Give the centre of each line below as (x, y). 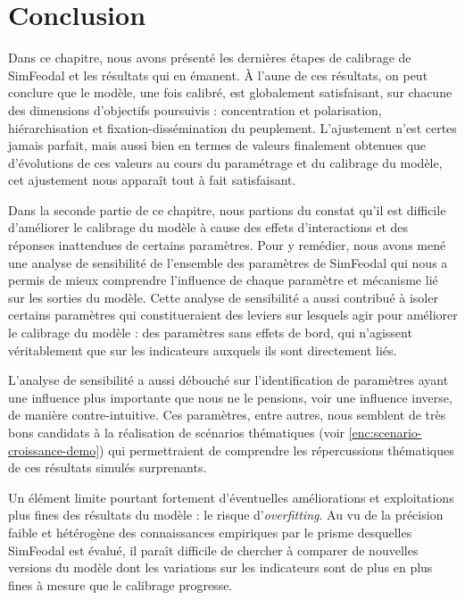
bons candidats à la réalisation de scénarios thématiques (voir (177, 432)
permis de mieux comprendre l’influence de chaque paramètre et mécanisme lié (223, 280)
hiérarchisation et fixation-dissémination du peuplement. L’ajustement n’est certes (232, 127)
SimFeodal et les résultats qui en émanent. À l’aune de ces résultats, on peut (218, 75)
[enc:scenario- (385, 432)
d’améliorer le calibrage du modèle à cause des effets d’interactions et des (208, 227)
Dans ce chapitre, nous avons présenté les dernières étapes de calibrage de (210, 58)
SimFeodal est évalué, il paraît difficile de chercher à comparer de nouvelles (213, 550)
